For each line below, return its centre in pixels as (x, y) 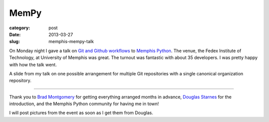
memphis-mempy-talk (71, 42)
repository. (20, 81)
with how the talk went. (33, 64)
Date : (15, 34)
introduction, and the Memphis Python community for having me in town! (84, 104)
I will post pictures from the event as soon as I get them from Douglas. (81, 113)
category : (20, 28)
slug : (14, 42)
